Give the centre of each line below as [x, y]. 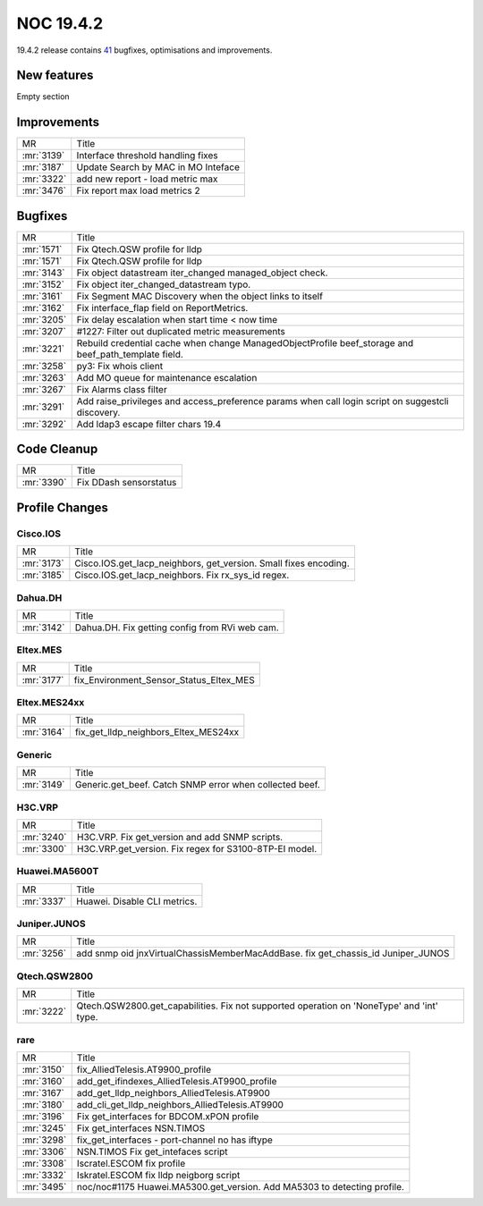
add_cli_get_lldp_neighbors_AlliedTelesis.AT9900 [180, 1104]
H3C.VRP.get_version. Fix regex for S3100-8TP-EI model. [197, 848]
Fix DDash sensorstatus [127, 483]
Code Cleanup [57, 449]
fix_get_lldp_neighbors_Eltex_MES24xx [157, 732]
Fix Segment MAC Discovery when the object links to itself [200, 296]
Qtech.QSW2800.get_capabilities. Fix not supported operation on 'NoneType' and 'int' [257, 1006]
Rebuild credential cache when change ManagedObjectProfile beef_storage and [245, 342]
